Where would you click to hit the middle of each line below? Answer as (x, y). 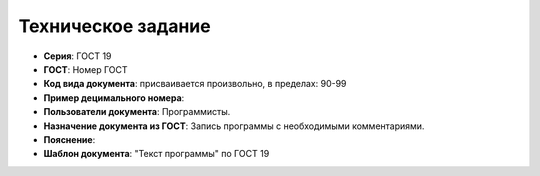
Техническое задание (114, 26)
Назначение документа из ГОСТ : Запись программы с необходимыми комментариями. (234, 126)
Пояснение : (69, 139)
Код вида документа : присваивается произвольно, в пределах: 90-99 (195, 84)
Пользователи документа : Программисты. (137, 112)
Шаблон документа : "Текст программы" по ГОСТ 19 (156, 154)
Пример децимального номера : (114, 97)
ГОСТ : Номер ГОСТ (86, 69)
